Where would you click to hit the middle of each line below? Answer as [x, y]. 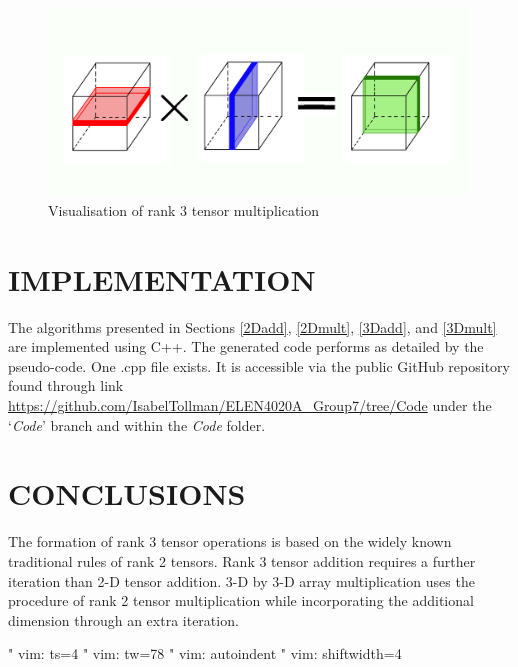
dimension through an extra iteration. [123, 619]
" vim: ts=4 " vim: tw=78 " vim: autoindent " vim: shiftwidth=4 [205, 653]
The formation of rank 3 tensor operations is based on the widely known [230, 541]
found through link [66, 385]
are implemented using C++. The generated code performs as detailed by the [246, 346]
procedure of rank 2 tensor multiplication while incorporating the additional [241, 600]
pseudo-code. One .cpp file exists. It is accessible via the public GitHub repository [259, 365]
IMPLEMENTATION [162, 278]
